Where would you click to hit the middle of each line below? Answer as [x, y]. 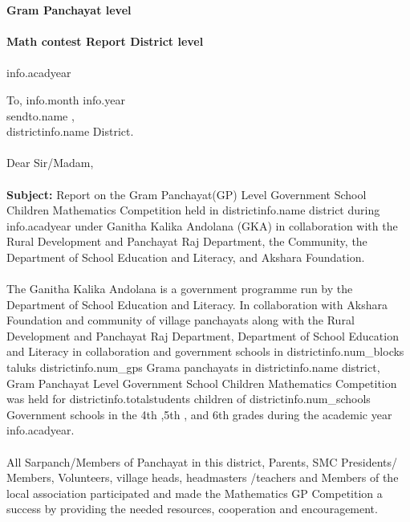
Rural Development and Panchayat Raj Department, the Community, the [187, 241]
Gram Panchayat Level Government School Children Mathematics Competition [202, 383]
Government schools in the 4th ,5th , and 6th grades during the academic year [199, 414]
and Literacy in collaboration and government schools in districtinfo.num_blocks [205, 351]
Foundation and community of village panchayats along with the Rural [181, 320]
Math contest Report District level [105, 41]
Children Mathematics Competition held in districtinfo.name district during [193, 210]
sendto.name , [41, 115]
